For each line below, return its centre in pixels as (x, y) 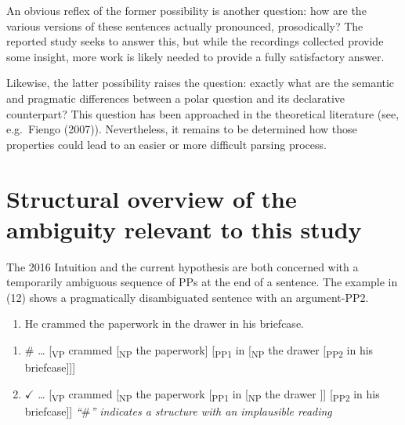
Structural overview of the (152, 198)
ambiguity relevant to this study (184, 229)
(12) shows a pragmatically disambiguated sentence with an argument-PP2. (188, 297)
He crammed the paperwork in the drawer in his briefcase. (164, 323)
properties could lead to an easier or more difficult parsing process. (166, 144)
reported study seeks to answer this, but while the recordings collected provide (195, 41)
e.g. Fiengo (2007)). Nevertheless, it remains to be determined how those (182, 129)
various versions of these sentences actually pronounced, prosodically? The (185, 25)
